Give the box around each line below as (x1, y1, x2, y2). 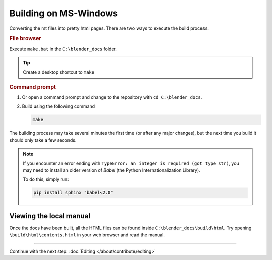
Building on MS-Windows (9, 8, 118, 19)
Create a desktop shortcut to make (23, 69, 95, 75)
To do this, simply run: (23, 176, 69, 182)
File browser (9, 35, 41, 42)
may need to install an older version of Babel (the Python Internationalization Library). (23, 167, 201, 173)
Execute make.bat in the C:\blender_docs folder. (9, 46, 117, 52)
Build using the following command (22, 103, 95, 109)
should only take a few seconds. (9, 137, 77, 143)
